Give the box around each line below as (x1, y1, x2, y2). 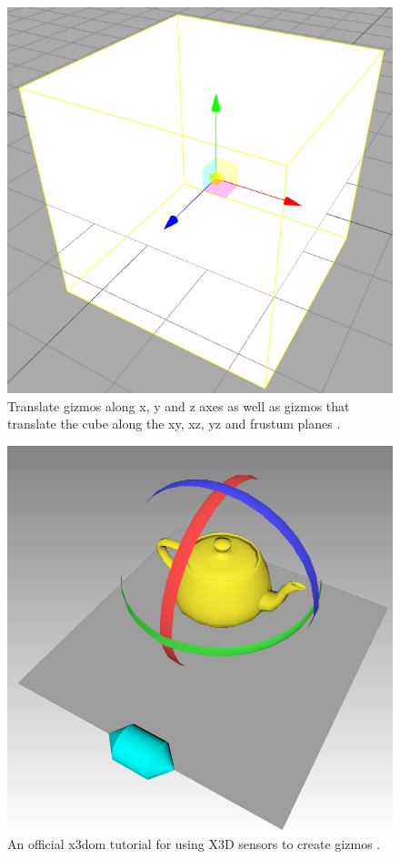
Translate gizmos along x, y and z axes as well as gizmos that (7, 396, 350, 415)
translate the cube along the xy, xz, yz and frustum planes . (7, 414, 341, 433)
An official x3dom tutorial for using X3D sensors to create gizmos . (7, 834, 381, 854)
